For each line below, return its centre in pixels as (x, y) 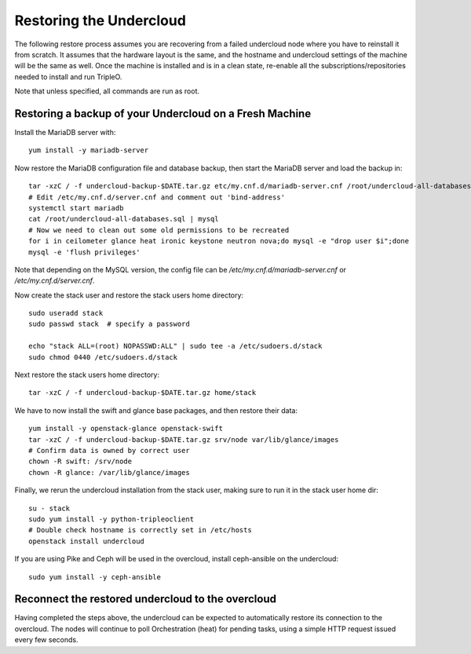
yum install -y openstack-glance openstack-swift (126, 429)
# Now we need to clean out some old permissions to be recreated (159, 230)
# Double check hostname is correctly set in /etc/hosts (141, 530)
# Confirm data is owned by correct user (109, 450)
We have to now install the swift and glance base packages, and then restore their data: (156, 410)
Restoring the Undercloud (100, 20)
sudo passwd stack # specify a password (109, 324)
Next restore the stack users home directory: (87, 375)
